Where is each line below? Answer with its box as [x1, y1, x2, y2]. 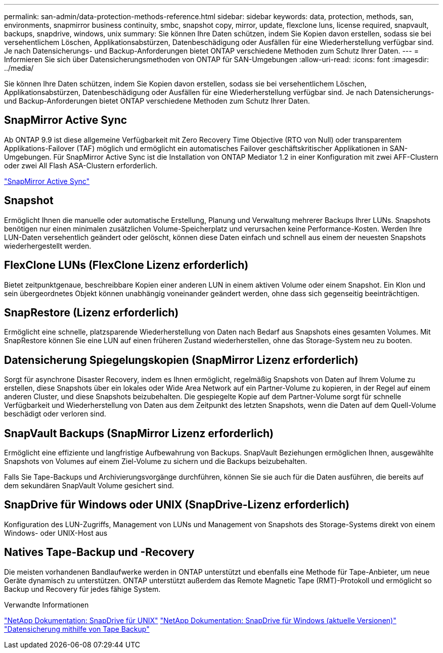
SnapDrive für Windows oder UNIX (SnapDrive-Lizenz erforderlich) [4, 498, 349, 511]
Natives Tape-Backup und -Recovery [4, 546, 195, 559]
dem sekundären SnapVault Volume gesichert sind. [4, 481, 174, 490]
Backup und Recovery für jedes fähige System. [4, 584, 161, 593]
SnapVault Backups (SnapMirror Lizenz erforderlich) [4, 427, 274, 440]
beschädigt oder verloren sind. [4, 409, 106, 418]
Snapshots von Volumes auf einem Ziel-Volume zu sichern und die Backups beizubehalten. [4, 457, 307, 466]
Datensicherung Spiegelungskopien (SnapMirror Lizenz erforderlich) [4, 353, 359, 366]
